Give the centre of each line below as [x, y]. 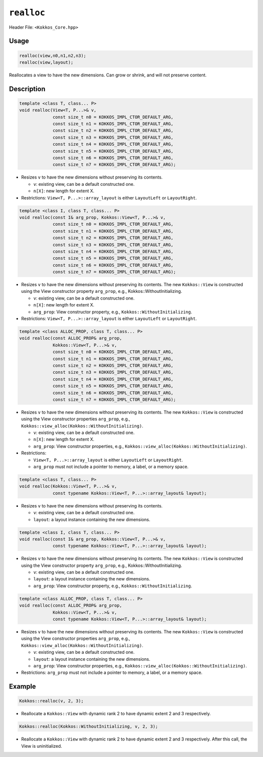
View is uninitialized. [42, 746]
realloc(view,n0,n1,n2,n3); [53, 55]
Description [27, 89]
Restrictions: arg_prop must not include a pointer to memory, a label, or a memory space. [112, 673]
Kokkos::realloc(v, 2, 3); [51, 701]
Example [22, 687]
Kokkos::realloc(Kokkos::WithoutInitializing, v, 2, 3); [89, 727]
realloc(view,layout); [46, 62]
